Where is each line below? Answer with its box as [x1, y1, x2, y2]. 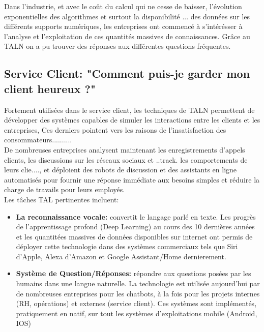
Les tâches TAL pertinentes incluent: [4, 194, 119, 204]
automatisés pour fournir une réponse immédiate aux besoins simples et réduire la [4, 174, 260, 185]
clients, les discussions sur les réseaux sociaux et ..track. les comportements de [4, 154, 248, 165]
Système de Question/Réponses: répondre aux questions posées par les [16, 268, 251, 279]
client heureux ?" [4, 80, 96, 96]
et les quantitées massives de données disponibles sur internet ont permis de [16, 231, 253, 242]
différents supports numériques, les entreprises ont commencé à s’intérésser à [4, 21, 243, 32]
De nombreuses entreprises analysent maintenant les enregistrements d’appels [4, 144, 245, 155]
